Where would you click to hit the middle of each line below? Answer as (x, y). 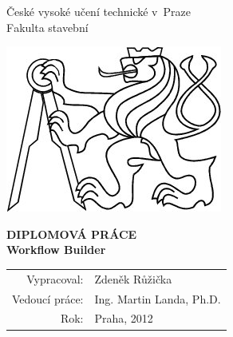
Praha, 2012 (124, 318)
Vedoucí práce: (48, 298)
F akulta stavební (47, 27)
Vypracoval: (55, 278)
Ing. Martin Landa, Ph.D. (158, 298)
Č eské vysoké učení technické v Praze (99, 11)
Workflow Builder (56, 250)
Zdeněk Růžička (133, 278)
